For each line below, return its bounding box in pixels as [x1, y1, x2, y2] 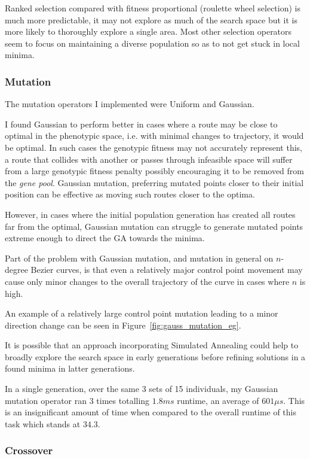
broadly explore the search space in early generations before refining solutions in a [5, 350, 306, 363]
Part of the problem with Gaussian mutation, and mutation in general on [5, 251, 274, 264]
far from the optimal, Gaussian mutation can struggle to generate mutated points [5, 220, 303, 232]
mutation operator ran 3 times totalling [5, 394, 150, 406]
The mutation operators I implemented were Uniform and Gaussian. [5, 98, 254, 110]
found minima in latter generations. [5, 362, 135, 375]
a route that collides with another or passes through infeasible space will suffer [5, 153, 293, 165]
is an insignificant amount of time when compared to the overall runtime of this [5, 406, 297, 418]
